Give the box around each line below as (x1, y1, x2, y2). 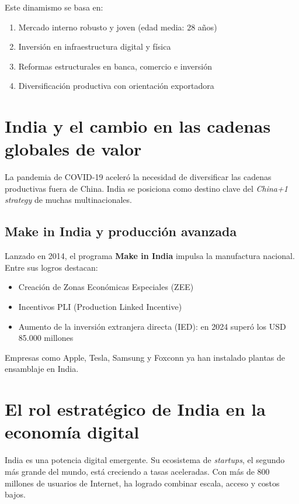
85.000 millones (18, 332, 74, 344)
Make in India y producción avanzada (5, 222, 237, 240)
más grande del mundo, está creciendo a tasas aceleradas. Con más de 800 (5, 465, 270, 477)
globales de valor (5, 137, 142, 161)
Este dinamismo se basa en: (5, 1, 103, 13)
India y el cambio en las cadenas (5, 114, 271, 138)
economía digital (5, 420, 140, 444)
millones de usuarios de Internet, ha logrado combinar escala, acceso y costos (5, 477, 280, 489)
